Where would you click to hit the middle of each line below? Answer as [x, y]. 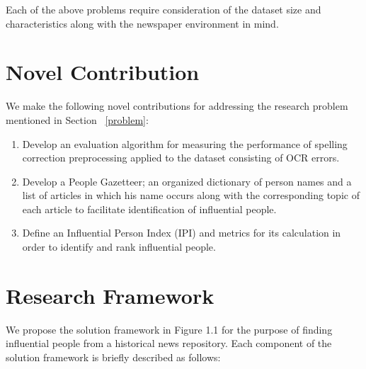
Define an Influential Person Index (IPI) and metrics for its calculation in [182, 233]
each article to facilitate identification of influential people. [149, 209]
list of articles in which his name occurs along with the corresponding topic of [191, 195]
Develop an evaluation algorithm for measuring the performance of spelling [185, 143]
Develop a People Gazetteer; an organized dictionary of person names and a [187, 181]
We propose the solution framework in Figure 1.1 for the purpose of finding [169, 329]
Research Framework [110, 295]
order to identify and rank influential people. [119, 247]
